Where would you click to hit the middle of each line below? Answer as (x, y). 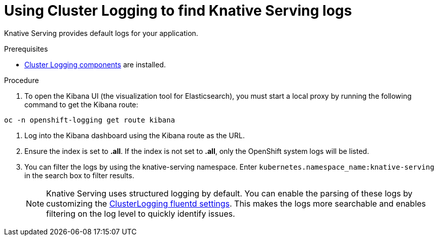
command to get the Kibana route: (81, 104)
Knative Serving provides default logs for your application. (101, 33)
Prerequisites (26, 49)
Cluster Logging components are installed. (95, 64)
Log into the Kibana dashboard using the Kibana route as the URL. (135, 135)
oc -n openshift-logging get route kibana (90, 120)
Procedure (22, 80)
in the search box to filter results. (79, 175)
